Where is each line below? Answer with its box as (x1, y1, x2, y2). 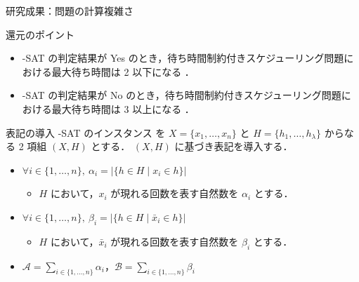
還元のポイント (6, 27, 74, 41)
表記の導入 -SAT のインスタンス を (6, 125, 166, 140)
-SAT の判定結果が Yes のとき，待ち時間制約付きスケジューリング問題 (22, 51, 344, 65)
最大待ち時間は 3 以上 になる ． (51, 101, 195, 116)
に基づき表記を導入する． (174, 139, 293, 154)
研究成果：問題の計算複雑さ (6, 4, 133, 18)
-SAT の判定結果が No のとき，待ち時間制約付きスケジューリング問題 (22, 88, 341, 102)
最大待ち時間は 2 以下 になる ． (51, 64, 195, 79)
